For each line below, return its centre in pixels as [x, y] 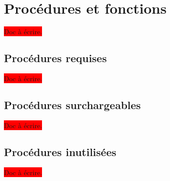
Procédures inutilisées [60, 151]
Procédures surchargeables [73, 104]
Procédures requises [55, 58]
